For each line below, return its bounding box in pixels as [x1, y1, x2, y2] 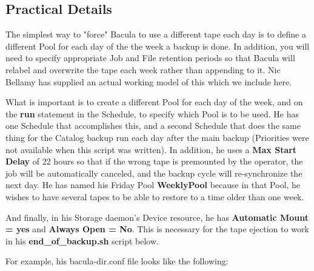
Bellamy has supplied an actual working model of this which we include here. [5, 75, 292, 88]
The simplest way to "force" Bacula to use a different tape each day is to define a [5, 28, 306, 41]
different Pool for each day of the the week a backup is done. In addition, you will [5, 39, 310, 52]
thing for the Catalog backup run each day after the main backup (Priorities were [5, 131, 309, 143]
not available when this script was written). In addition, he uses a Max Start [5, 143, 297, 155]
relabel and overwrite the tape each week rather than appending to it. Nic [5, 63, 281, 76]
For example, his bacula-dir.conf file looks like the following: [5, 255, 229, 267]
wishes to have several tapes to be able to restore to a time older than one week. [5, 190, 304, 203]
